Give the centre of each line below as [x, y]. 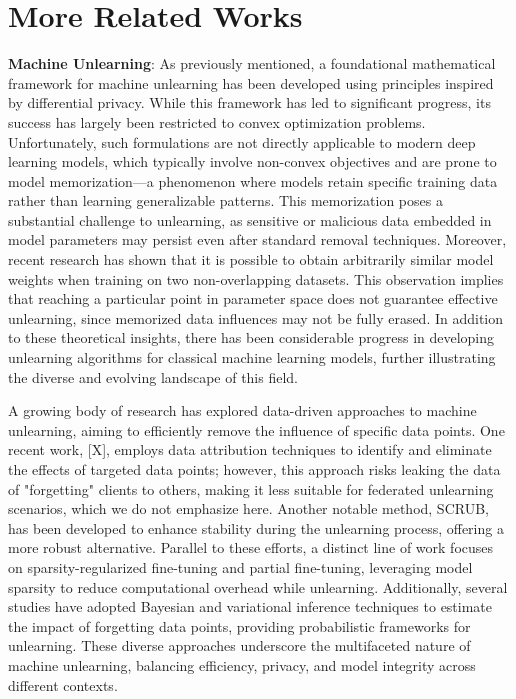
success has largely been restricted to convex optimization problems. [217, 121]
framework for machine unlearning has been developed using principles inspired [251, 82]
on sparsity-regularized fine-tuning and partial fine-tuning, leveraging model [240, 566]
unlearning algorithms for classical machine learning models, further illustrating [252, 357]
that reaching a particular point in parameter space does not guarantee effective [253, 298]
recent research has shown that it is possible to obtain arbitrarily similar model [251, 259]
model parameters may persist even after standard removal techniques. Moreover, [257, 239]
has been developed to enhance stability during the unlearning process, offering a [256, 527]
